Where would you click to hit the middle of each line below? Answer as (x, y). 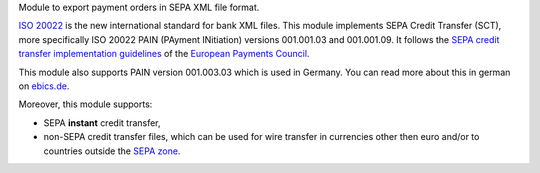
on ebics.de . (44, 86)
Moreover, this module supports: (85, 104)
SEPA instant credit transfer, (102, 122)
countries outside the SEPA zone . (112, 151)
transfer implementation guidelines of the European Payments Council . (164, 54)
